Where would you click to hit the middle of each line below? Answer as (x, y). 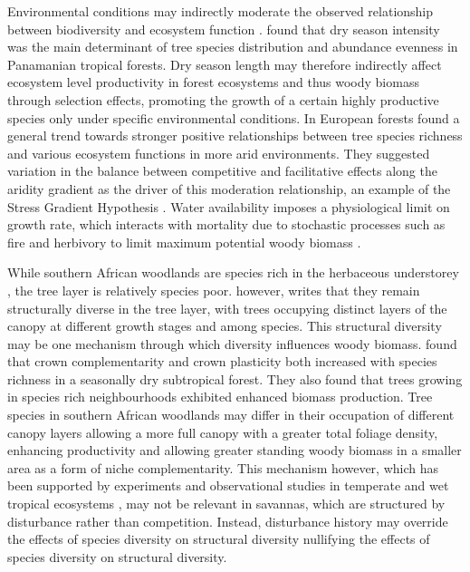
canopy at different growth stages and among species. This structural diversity (225, 326)
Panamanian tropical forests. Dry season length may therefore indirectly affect (225, 64)
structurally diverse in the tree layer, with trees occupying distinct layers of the (227, 308)
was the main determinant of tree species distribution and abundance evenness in (233, 47)
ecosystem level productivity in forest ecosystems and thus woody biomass (213, 82)
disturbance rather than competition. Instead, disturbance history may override (228, 521)
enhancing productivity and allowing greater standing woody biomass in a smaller (235, 450)
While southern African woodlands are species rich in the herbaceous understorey (233, 272)
